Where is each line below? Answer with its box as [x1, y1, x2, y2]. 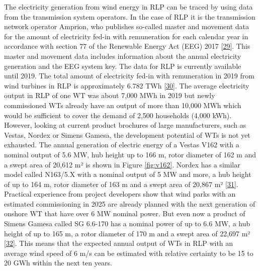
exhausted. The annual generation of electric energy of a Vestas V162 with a [4, 139, 239, 150]
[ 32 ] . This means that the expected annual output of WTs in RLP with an [4, 238, 233, 248]
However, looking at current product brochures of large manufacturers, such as [4, 120, 246, 130]
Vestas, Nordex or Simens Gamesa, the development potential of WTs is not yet [4, 129, 250, 140]
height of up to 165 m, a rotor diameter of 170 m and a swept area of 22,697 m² [4, 228, 250, 238]
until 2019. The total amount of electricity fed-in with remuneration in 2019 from [4, 70, 254, 81]
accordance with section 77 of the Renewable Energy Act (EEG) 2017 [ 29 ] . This [4, 41, 250, 51]
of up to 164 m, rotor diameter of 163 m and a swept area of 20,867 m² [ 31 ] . [4, 178, 238, 189]
